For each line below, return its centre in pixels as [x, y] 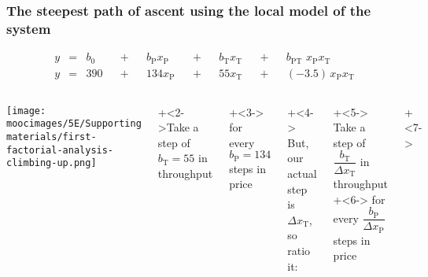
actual [302, 174]
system [29, 28]
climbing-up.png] [52, 163]
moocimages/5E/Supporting [74, 124]
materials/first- [52, 137]
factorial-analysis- [60, 150]
